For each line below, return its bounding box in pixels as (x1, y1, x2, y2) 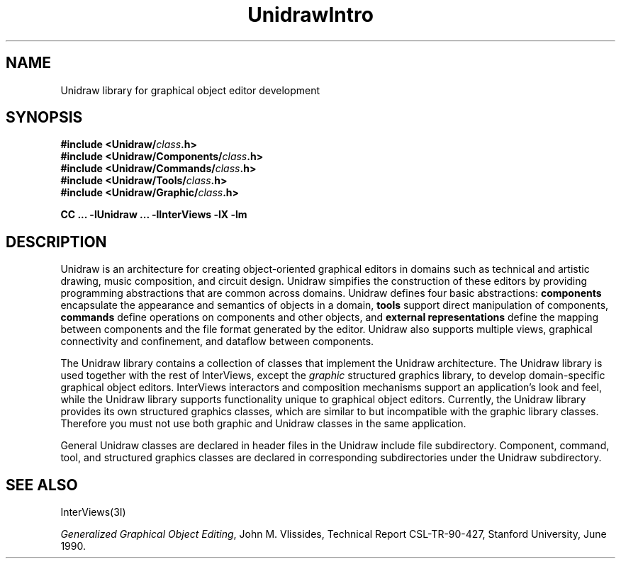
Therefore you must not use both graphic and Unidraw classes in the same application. (60, 417, 466, 430)
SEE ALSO (6, 475, 78, 494)
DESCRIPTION (6, 232, 107, 251)
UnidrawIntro (247, 3, 374, 27)
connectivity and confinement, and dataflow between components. (60, 335, 374, 348)
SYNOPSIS (6, 108, 83, 127)
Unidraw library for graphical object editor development (60, 84, 320, 96)
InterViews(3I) (60, 506, 126, 519)
